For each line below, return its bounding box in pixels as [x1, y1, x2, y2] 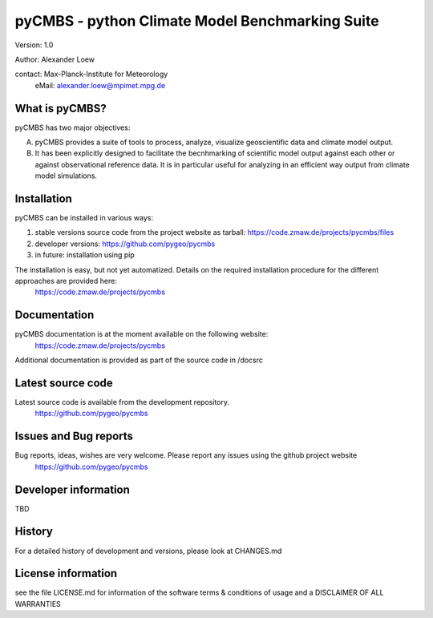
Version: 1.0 [14, 40, 54, 50]
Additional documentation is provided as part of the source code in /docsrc [14, 355, 264, 365]
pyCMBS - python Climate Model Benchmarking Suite [14, 12, 380, 30]
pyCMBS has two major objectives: [14, 123, 131, 132]
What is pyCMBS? [14, 101, 107, 115]
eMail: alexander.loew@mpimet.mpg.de [34, 80, 166, 90]
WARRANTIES [14, 599, 62, 608]
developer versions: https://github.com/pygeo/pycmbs [34, 239, 216, 248]
